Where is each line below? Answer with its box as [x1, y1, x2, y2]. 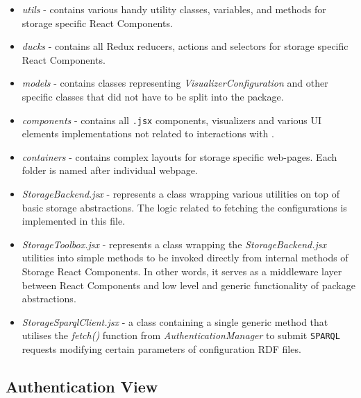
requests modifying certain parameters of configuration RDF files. [22, 342, 301, 356]
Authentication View [6, 375, 158, 397]
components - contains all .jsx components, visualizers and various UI [22, 112, 322, 127]
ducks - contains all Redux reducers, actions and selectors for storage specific [22, 39, 349, 53]
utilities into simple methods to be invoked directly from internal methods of [22, 250, 349, 265]
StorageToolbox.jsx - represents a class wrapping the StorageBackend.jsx [22, 236, 327, 251]
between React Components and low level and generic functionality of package [22, 277, 355, 292]
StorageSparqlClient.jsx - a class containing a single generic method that [22, 314, 328, 329]
